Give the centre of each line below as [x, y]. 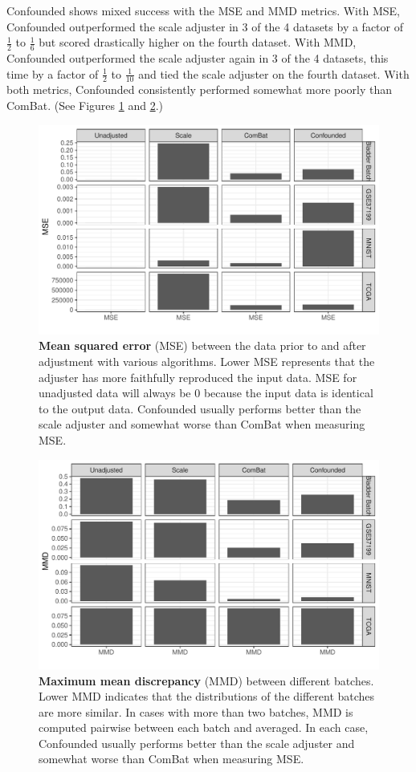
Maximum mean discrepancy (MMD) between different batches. [206, 680]
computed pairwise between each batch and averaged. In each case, [204, 727]
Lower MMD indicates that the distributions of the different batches [207, 696]
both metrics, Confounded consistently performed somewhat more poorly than [200, 89]
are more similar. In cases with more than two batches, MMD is [196, 711]
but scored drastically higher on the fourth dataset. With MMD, [198, 42]
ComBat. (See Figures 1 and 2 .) [85, 106]
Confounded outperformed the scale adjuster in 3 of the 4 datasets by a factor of [205, 26]
